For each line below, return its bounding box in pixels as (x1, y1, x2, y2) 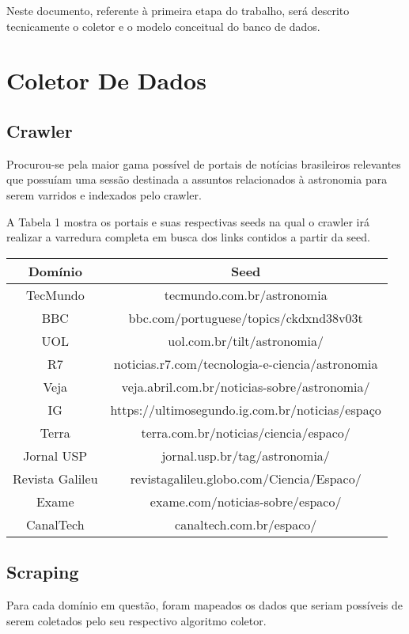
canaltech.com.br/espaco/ (175, 514, 317, 533)
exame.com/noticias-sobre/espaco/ (150, 492, 342, 511)
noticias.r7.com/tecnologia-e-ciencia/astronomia (113, 354, 378, 373)
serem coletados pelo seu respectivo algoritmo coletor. (6, 612, 267, 628)
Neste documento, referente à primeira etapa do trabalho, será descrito (6, 2, 350, 18)
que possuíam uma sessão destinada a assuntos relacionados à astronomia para (6, 171, 388, 188)
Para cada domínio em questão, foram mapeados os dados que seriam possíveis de (6, 596, 403, 613)
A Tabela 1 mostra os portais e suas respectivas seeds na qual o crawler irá (6, 213, 369, 230)
